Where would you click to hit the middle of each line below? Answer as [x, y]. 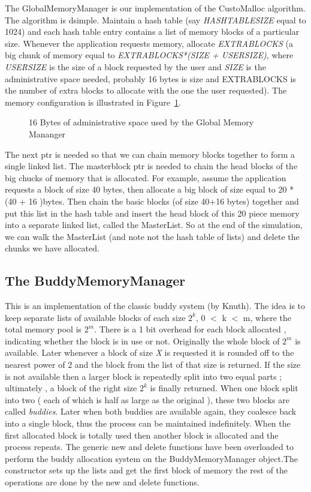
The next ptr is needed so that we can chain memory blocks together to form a [150, 154]
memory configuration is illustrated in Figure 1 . [93, 102]
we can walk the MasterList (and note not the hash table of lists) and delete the [152, 236]
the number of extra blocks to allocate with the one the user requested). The [146, 90]
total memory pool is [43, 329]
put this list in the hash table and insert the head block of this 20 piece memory [152, 213]
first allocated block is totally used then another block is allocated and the [142, 435]
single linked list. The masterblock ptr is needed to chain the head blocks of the [151, 166]
